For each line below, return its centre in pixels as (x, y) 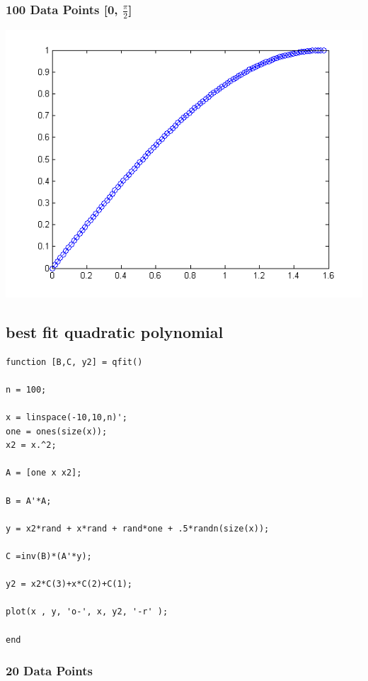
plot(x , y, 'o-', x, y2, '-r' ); (87, 612)
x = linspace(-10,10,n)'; (67, 418)
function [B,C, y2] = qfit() (74, 362)
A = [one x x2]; (44, 473)
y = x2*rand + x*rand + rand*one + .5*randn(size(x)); (138, 528)
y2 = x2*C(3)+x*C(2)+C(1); (69, 584)
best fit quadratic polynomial (115, 331)
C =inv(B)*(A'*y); (49, 557)
